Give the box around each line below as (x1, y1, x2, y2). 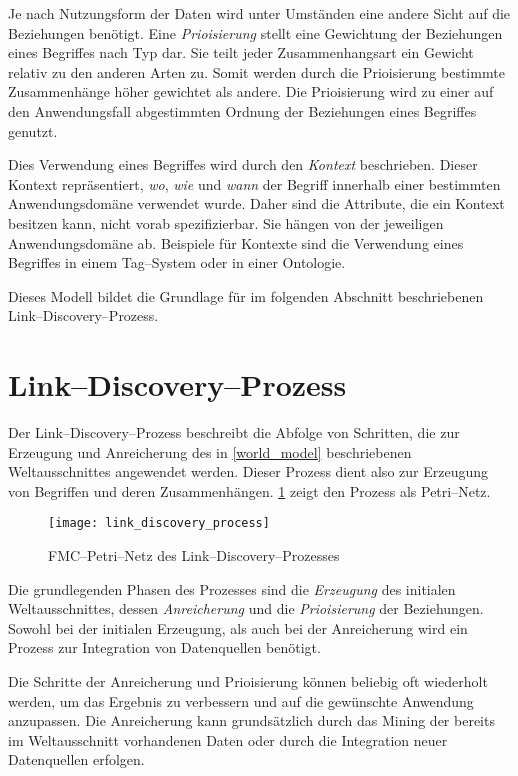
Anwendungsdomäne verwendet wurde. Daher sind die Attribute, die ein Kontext (8, 193, 505, 214)
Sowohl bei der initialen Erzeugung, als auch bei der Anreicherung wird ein (8, 617, 468, 638)
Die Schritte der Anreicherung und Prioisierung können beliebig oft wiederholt (8, 671, 488, 692)
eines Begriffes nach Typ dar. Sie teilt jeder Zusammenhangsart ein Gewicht (8, 42, 474, 63)
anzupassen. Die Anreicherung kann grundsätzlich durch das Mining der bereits (8, 710, 495, 731)
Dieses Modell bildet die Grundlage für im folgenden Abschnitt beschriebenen (8, 285, 484, 306)
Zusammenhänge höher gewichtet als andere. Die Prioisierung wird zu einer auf (8, 81, 494, 102)
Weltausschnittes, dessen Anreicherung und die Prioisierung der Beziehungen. (8, 598, 484, 619)
